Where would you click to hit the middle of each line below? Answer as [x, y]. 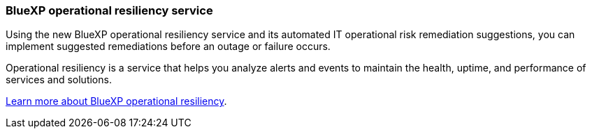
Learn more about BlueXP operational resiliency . [116, 101]
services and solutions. [59, 80]
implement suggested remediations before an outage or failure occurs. [168, 47]
